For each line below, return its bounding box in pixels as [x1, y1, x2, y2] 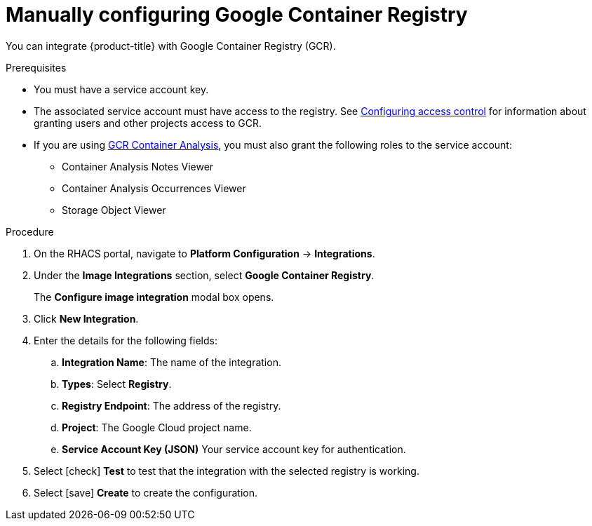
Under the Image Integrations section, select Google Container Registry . [34, 269, 375, 281]
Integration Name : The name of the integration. [62, 356, 281, 368]
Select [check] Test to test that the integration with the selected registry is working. [34, 464, 419, 477]
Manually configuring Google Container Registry [6, 3, 468, 27]
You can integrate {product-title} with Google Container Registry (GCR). [6, 39, 336, 52]
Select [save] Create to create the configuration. [34, 486, 257, 499]
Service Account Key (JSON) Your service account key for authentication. [62, 443, 406, 455]
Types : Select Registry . [62, 377, 172, 390]
